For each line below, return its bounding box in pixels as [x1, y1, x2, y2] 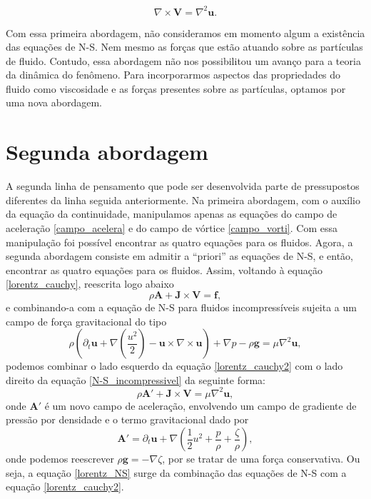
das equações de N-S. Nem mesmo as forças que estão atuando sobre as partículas [6, 39, 363, 54]
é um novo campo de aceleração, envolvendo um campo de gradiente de [44, 398, 357, 413]
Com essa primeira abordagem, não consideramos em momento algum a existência [6, 25, 365, 40]
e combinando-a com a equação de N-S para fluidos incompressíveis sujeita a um [6, 299, 357, 314]
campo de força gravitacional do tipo [6, 313, 167, 328]
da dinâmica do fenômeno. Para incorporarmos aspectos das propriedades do [6, 67, 341, 82]
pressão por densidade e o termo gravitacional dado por [6, 412, 249, 427]
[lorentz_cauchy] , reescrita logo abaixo [6, 276, 174, 291]
